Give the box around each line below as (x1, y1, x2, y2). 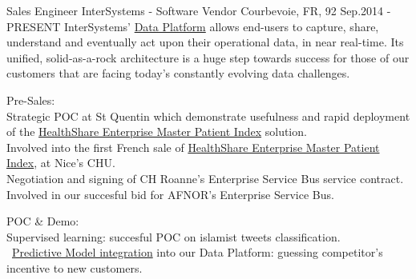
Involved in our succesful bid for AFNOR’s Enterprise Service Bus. (6, 185, 334, 202)
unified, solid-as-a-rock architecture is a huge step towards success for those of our (6, 49, 410, 66)
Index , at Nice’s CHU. (6, 154, 115, 171)
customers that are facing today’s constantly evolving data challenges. (6, 65, 350, 82)
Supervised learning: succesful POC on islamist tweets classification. (6, 228, 341, 245)
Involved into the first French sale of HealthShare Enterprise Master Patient (6, 138, 380, 155)
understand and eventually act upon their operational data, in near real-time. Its (6, 34, 404, 50)
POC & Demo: (6, 213, 79, 229)
